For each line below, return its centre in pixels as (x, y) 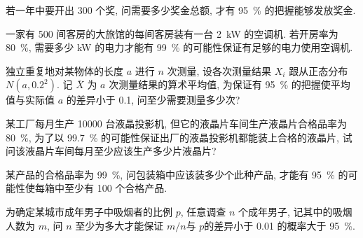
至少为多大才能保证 (119, 225)
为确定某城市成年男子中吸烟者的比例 (89, 211)
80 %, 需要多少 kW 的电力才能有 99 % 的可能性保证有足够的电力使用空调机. (179, 47)
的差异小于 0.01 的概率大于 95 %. (280, 225)
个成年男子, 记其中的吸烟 (295, 211)
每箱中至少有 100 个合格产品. (101, 188)
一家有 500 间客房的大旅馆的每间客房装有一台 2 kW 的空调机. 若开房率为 (172, 33)
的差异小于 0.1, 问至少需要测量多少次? (153, 100)
